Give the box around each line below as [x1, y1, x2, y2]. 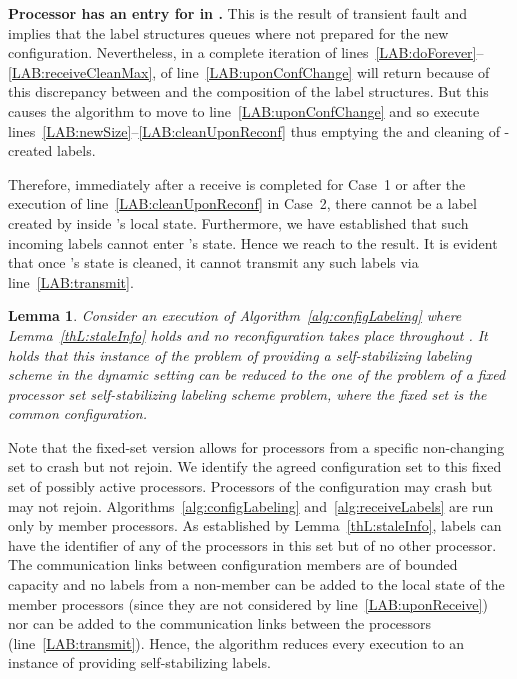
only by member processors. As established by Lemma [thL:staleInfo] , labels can [8, 515, 502, 536]
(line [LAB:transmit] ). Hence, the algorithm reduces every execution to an [8, 632, 465, 653]
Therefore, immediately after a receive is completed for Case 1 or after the [8, 173, 466, 194]
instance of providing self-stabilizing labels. [8, 652, 271, 673]
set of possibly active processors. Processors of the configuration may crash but [8, 476, 493, 497]
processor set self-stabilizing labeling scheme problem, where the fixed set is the [8, 383, 487, 404]
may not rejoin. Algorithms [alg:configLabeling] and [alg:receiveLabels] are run [8, 495, 494, 516]
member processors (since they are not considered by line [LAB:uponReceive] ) [8, 593, 488, 614]
